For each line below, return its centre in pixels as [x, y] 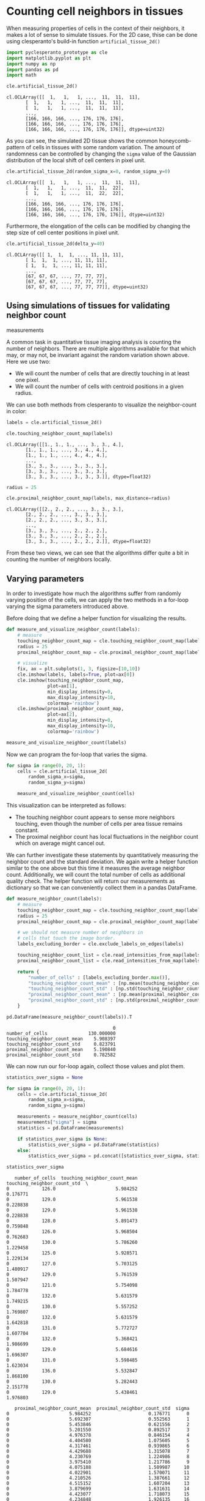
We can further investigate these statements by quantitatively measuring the [102, 855]
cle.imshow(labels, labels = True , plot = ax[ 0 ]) [76, 675]
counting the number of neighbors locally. [59, 560]
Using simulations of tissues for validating [88, 306]
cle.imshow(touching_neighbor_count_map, [70, 681]
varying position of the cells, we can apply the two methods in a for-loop [98, 600]
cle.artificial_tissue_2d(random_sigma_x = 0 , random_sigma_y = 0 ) [88, 172]
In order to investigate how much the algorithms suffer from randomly [94, 593]
